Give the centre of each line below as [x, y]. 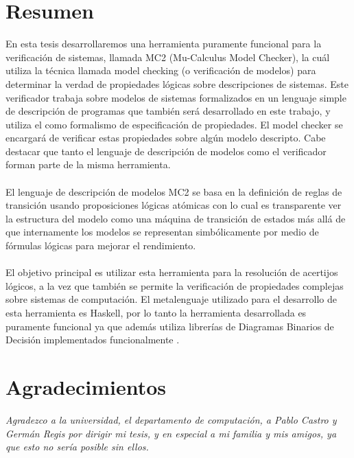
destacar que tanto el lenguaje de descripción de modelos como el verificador [166, 151]
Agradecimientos [86, 386]
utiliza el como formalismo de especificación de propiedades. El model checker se [174, 124]
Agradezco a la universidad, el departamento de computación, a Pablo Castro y [171, 419]
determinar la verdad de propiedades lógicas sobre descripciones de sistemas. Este [177, 83]
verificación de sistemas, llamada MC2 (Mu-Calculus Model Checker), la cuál [168, 57]
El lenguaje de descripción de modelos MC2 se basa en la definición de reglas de [174, 191]
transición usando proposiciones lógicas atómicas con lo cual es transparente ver [174, 205]
